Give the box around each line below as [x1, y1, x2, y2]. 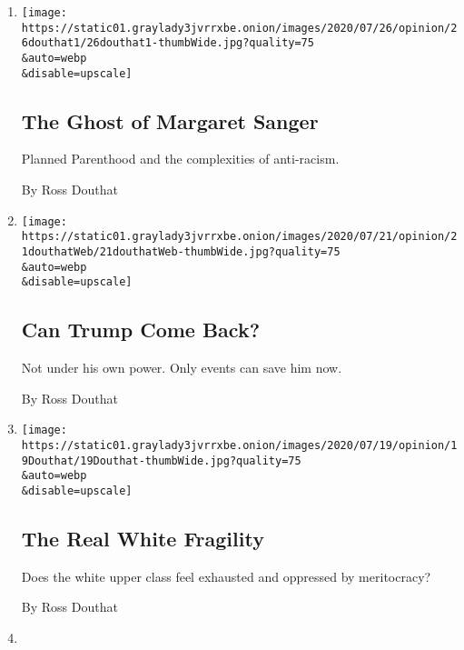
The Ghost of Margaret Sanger [21, 106, 319, 135]
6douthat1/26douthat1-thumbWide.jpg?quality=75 [21, 36, 314, 50]
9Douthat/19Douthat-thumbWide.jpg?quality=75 [21, 454, 301, 467]
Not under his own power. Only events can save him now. [21, 358, 342, 377]
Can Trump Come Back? [21, 315, 261, 344]
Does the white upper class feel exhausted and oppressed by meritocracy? [21, 566, 431, 585]
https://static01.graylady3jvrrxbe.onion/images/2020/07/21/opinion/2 [21, 230, 458, 244]
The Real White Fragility [21, 525, 264, 553]
